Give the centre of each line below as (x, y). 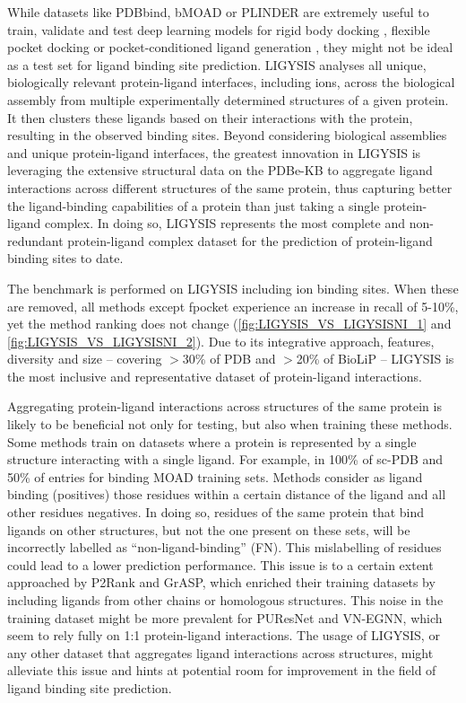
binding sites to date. (65, 258)
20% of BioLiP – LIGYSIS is (375, 359)
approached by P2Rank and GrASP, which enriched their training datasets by (221, 582)
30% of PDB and (229, 359)
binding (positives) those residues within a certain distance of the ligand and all (227, 494)
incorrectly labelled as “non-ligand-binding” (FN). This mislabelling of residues (224, 547)
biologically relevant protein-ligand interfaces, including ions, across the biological (231, 82)
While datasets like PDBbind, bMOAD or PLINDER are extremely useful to (218, 12)
